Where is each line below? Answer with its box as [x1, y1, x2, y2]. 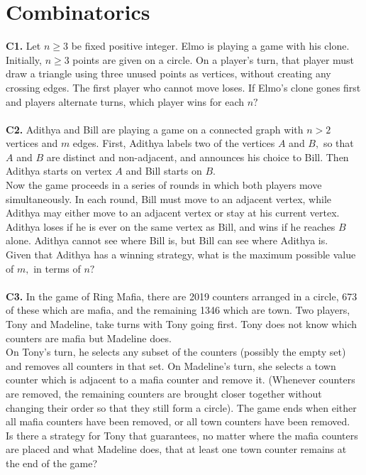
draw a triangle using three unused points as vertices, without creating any [6, 66, 331, 81]
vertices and [6, 136, 58, 151]
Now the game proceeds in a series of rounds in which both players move [6, 178, 322, 192]
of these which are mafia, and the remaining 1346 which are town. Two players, [6, 302, 350, 317]
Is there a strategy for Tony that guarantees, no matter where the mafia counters [6, 427, 358, 442]
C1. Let [6, 38, 41, 53]
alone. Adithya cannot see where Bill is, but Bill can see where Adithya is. [6, 233, 328, 248]
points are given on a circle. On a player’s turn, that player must [72, 52, 355, 67]
